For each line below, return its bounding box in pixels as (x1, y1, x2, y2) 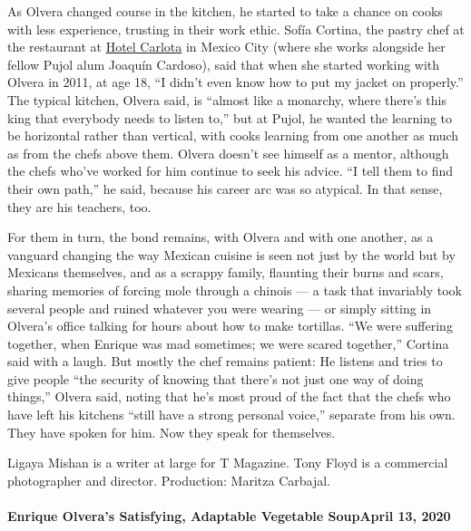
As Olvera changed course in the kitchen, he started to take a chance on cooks (7, 2, 443, 20)
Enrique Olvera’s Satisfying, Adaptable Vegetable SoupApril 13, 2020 (7, 507, 451, 526)
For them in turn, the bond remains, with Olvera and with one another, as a (7, 227, 434, 246)
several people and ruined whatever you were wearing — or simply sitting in (7, 298, 432, 317)
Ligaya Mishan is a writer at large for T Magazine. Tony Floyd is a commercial (7, 453, 448, 472)
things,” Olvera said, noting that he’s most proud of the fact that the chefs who (7, 387, 451, 406)
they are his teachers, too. (7, 197, 152, 216)
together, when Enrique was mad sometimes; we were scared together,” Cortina (7, 333, 449, 352)
